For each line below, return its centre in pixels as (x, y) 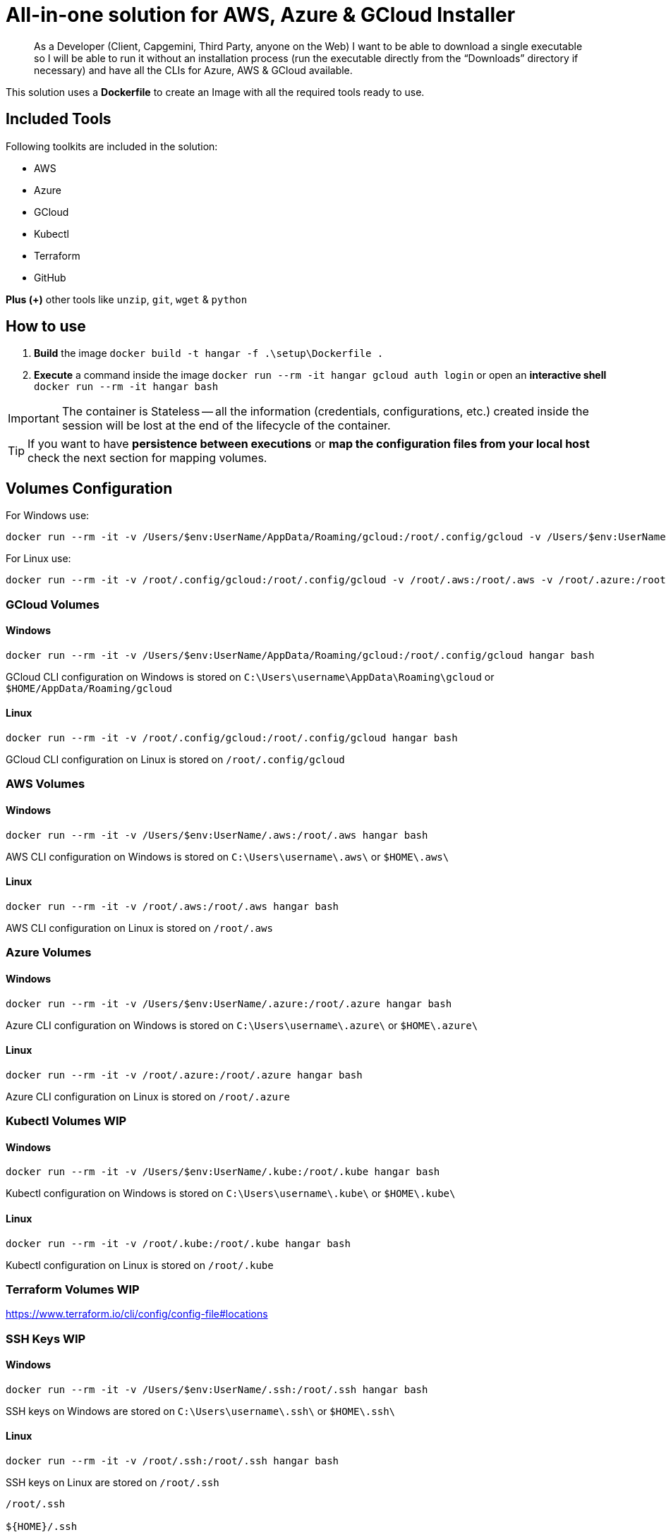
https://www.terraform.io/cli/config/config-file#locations (137, 1314)
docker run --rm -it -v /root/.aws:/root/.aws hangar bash (172, 906)
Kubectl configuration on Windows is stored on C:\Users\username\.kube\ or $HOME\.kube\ (231, 1193)
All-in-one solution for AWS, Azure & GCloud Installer (261, 15)
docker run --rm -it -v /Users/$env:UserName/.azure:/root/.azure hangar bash (229, 1003)
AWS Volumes (46, 784)
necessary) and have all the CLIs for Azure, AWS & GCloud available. (193, 70)
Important (34, 419)
